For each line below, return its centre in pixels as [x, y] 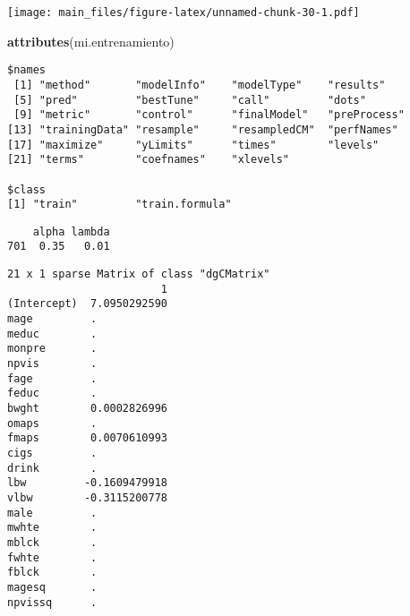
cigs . [52, 453]
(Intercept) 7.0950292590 [87, 304]
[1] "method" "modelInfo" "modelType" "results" [200, 85]
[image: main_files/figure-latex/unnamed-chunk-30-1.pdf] [184, 13]
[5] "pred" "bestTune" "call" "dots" [190, 100]
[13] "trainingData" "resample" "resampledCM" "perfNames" [203, 129]
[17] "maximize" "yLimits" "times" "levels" [193, 145]
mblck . [52, 542]
